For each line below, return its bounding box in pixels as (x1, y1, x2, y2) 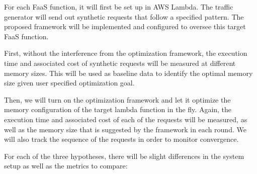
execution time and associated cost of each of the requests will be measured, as (4, 114, 247, 124)
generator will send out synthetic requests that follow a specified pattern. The (4, 11, 244, 22)
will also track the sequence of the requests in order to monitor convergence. (4, 134, 239, 144)
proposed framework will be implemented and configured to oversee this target (4, 21, 246, 32)
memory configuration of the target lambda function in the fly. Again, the (4, 104, 232, 115)
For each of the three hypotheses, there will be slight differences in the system (4, 150, 244, 161)
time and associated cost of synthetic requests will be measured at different (4, 57, 236, 68)
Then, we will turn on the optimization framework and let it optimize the (4, 94, 231, 105)
